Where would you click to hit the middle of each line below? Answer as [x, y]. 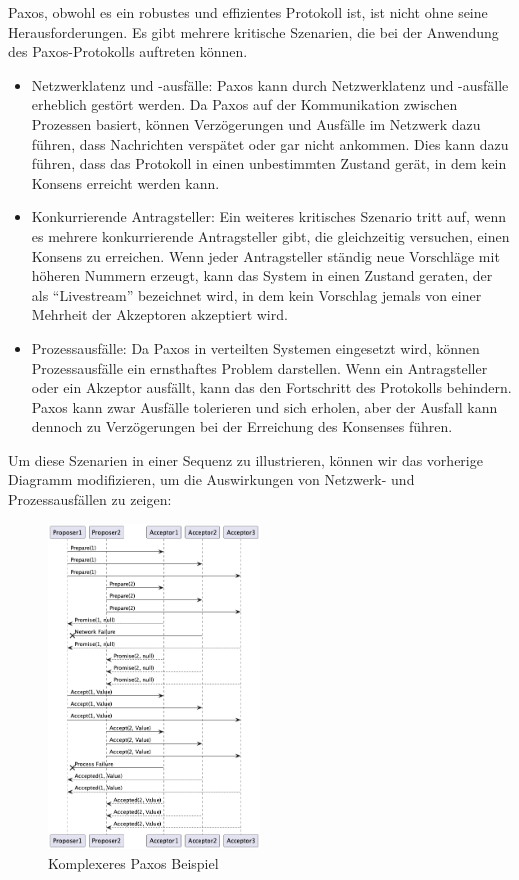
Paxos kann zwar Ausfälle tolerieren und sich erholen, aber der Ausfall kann [264, 406]
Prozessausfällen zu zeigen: [90, 499]
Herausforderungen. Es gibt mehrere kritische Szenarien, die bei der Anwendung [253, 31]
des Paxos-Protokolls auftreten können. [128, 51]
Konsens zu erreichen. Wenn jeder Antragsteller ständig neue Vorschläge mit [265, 255]
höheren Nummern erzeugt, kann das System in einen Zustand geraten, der [262, 275]
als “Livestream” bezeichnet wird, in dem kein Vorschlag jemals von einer [256, 294]
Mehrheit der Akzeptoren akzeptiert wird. [159, 314]
